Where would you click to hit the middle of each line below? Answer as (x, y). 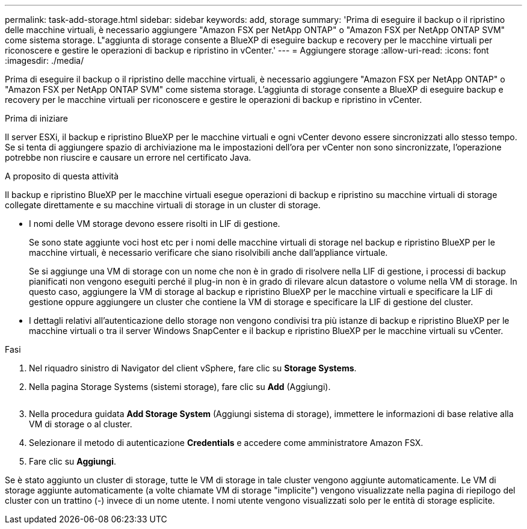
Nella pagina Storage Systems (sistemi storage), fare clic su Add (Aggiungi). (180, 387)
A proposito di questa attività (62, 176)
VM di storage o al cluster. (81, 424)
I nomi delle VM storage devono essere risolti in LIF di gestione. (155, 224)
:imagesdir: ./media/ (45, 60)
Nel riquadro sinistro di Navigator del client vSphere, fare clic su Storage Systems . (193, 368)
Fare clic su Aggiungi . (72, 461)
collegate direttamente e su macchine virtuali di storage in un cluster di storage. (163, 205)
